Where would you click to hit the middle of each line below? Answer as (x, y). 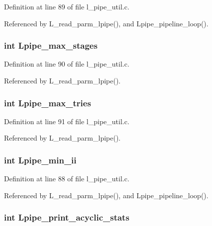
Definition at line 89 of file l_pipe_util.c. (67, 6)
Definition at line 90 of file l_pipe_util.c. (67, 64)
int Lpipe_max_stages (51, 45)
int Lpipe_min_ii (40, 160)
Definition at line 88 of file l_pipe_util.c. (67, 179)
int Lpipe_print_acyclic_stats (67, 217)
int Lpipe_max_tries (48, 103)
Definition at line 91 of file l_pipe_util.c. (67, 121)
